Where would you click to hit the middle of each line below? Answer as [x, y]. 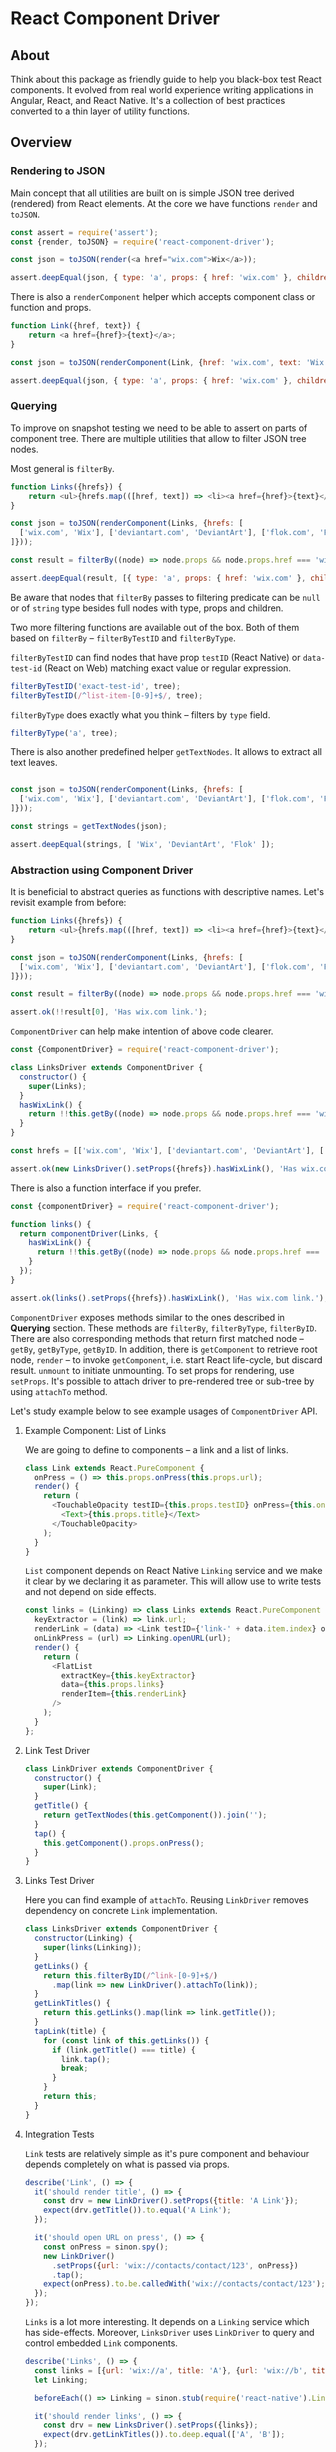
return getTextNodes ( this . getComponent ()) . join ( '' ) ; [155, 1815]
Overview [41, 142]
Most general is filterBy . [62, 468]
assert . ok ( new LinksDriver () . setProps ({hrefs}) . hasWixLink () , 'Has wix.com [171, 1168]
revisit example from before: [68, 903]
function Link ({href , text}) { [75, 326]
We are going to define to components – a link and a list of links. [156, 1449]
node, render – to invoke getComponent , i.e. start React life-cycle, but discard [166, 1359]
